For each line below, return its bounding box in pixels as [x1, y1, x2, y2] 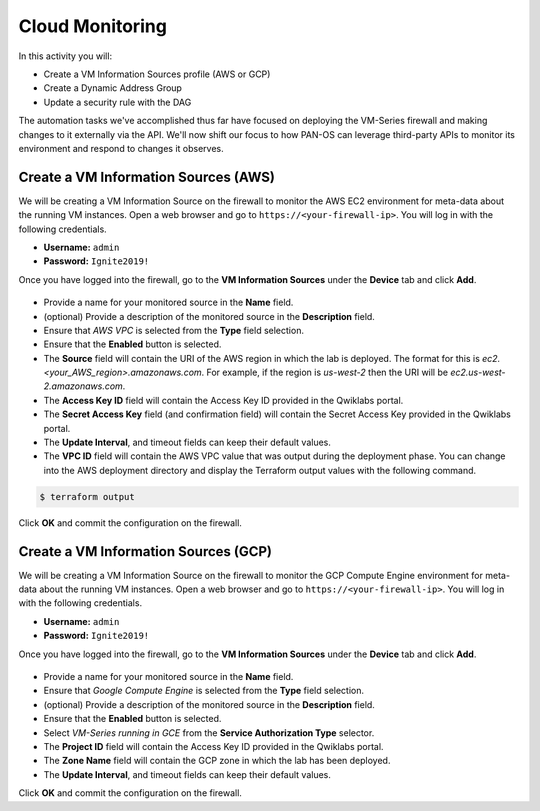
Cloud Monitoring [18, 15, 167, 37]
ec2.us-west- [450, 366, 506, 379]
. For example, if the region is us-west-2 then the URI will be [201, 366, 449, 379]
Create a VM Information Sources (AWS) [18, 168, 275, 185]
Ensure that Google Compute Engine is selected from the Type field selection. [43, 685, 365, 697]
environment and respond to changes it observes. [18, 142, 224, 154]
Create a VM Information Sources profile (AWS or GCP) [43, 68, 271, 80]
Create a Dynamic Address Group [43, 82, 182, 94]
